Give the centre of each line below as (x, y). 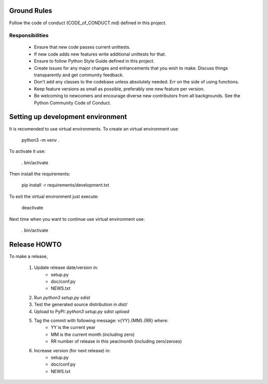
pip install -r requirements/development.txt (65, 185)
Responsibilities (29, 36)
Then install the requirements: (40, 174)
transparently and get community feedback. (79, 75)
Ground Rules (31, 11)
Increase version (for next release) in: (72, 350)
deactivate (32, 208)
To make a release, (29, 256)
